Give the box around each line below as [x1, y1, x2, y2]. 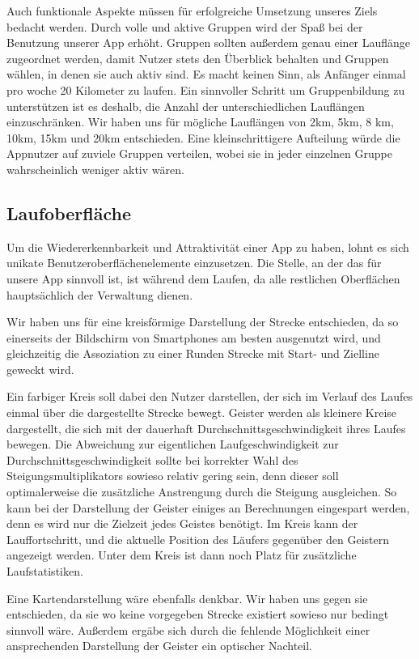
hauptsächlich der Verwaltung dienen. [6, 286, 193, 303]
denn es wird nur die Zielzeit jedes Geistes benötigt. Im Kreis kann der [6, 515, 358, 532]
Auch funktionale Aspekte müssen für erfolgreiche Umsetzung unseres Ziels [6, 2, 378, 19]
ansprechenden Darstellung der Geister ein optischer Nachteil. [6, 637, 313, 654]
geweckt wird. [6, 360, 74, 377]
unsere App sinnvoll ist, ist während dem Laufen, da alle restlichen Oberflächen [6, 270, 400, 287]
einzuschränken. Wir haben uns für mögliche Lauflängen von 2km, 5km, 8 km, [6, 113, 394, 130]
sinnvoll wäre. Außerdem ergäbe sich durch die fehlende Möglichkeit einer [6, 621, 370, 638]
